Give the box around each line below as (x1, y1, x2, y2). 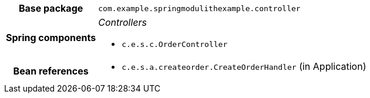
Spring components (6, 31, 96, 43)
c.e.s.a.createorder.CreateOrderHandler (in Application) (122, 60, 366, 72)
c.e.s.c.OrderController (122, 40, 228, 49)
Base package (18, 2, 83, 14)
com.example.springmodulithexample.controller (98, 4, 301, 13)
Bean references (13, 65, 89, 77)
